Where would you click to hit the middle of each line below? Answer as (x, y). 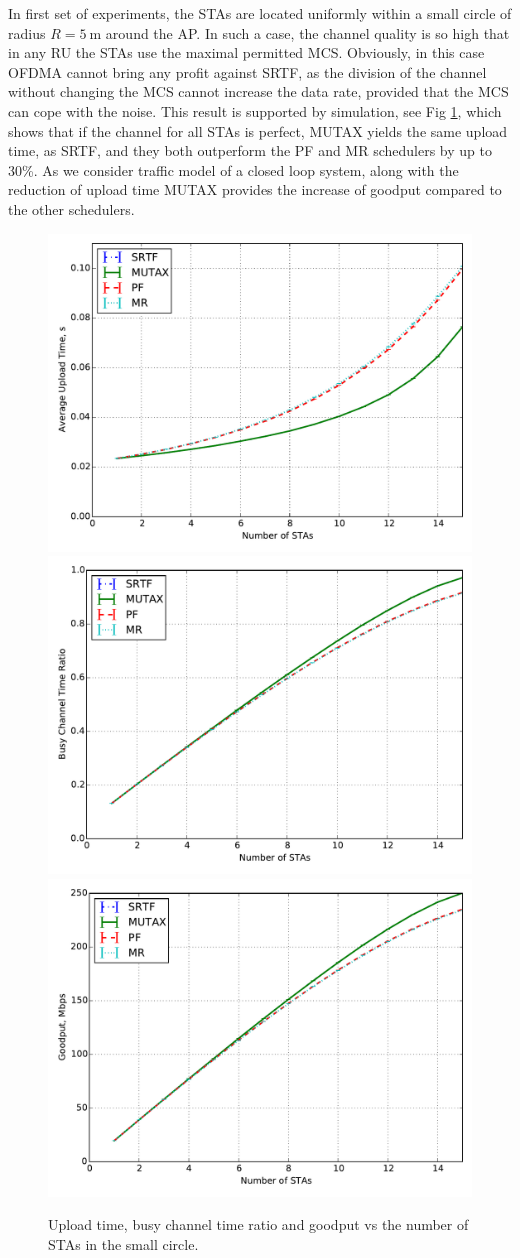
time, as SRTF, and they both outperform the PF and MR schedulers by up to (250, 150)
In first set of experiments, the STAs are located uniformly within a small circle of (260, 13)
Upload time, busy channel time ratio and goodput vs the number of (258, 1224)
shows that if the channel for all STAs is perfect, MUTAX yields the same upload (258, 130)
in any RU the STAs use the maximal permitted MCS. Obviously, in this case (246, 52)
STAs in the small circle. (123, 1243)
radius (27, 32)
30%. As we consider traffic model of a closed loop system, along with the (233, 169)
